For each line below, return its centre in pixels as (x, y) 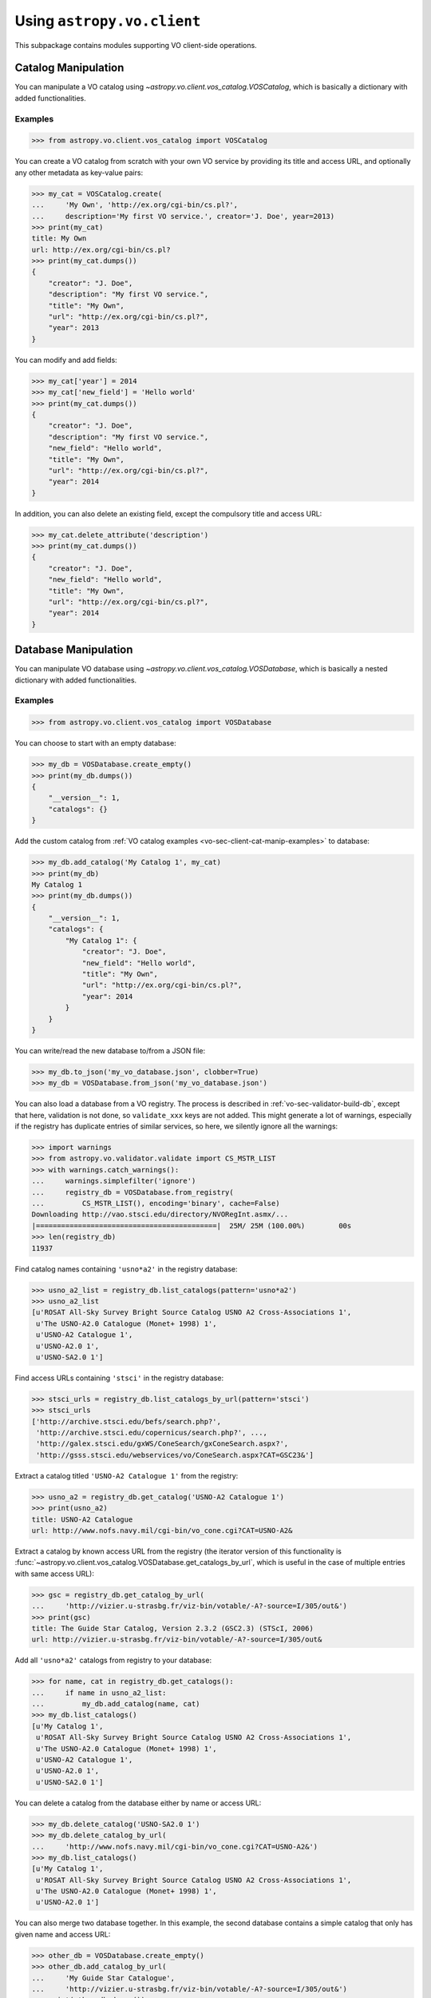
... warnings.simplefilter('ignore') (114, 1181)
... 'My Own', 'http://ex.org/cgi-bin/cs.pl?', (135, 205)
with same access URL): (55, 1574)
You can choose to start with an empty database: (95, 743)
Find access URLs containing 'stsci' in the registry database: (119, 1378)
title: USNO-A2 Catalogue (82, 1519)
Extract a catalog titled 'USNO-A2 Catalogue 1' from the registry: (127, 1475)
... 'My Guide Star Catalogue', (103, 1978)
